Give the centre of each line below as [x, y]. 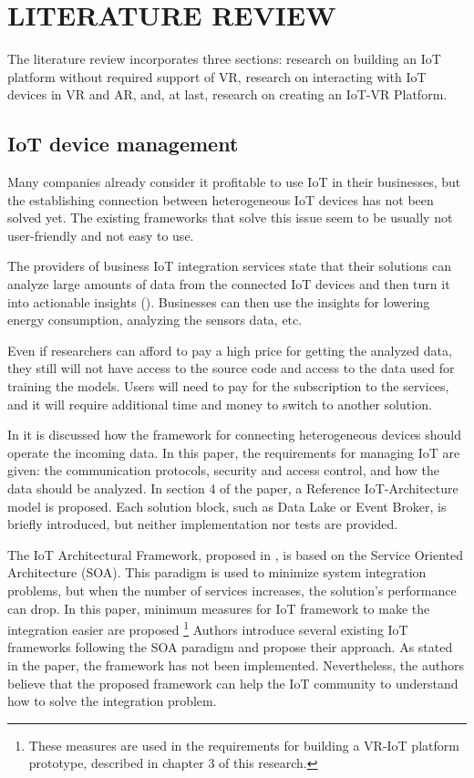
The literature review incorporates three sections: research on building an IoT [224, 59]
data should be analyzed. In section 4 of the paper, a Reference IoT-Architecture [233, 488]
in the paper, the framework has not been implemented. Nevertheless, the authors [236, 665]
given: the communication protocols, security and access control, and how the [224, 470]
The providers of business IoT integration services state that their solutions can [229, 266]
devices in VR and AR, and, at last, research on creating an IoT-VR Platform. [227, 94]
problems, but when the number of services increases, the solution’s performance [232, 590]
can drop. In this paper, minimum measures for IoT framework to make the [219, 608]
